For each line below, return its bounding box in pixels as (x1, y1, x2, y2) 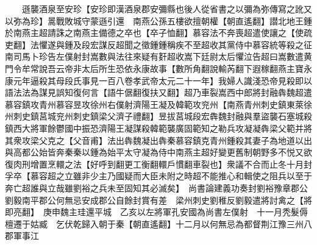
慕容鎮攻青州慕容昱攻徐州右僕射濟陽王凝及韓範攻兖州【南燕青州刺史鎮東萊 (5, 98, 304, 110)
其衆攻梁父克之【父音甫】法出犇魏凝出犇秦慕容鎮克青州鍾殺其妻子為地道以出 (5, 133, 312, 146)
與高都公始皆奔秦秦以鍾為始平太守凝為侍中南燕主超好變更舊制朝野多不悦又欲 (5, 146, 312, 158)
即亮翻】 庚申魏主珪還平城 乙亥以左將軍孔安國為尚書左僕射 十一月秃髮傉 (5, 205, 308, 218)
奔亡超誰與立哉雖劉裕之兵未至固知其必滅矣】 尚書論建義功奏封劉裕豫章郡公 (5, 181, 308, 194)
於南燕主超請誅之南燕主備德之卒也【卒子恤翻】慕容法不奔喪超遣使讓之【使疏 (5, 26, 312, 39)
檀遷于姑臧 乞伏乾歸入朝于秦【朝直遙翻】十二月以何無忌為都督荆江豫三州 (5, 217, 304, 230)
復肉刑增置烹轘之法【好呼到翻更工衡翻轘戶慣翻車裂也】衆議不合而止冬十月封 (5, 157, 312, 170)
